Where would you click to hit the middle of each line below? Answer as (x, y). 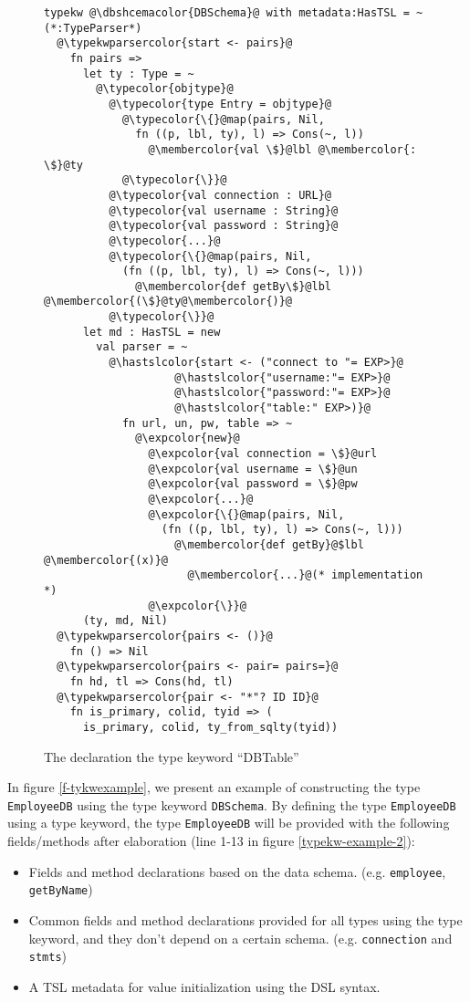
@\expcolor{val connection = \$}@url (263, 454)
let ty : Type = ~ (138, 73)
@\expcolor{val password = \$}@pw (253, 484)
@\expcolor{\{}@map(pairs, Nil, (246, 514)
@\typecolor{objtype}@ (165, 89)
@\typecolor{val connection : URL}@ (220, 195)
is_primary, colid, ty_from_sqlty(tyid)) (210, 727)
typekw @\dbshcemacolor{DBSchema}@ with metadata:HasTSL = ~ (234, 13)
